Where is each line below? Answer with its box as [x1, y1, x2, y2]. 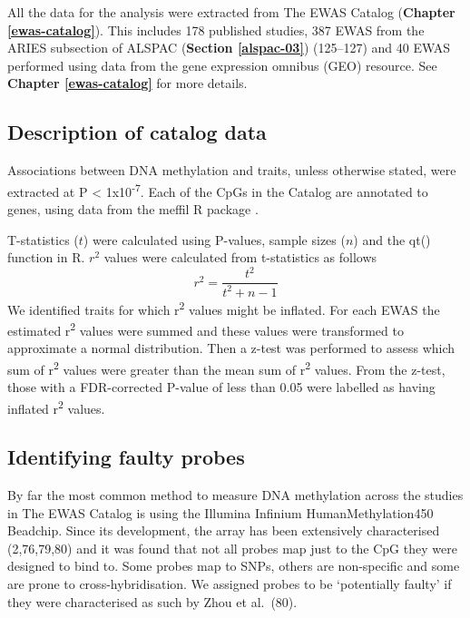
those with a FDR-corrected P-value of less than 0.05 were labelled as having [7, 378, 436, 397]
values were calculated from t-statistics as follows [103, 248, 377, 267]
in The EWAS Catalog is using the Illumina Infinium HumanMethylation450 [7, 503, 434, 522]
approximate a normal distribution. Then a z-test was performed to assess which [7, 338, 455, 358]
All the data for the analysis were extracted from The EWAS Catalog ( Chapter [7, 3, 455, 21]
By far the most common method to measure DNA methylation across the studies [7, 486, 464, 505]
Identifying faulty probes [7, 443, 245, 471]
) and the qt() [353, 230, 431, 249]
